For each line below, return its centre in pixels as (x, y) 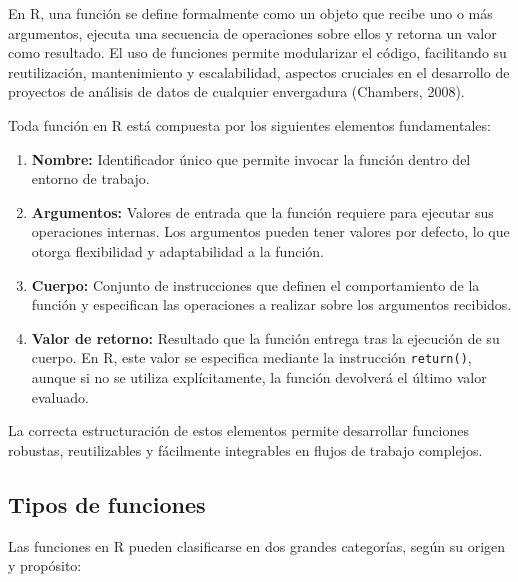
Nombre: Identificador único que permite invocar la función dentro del (251, 158)
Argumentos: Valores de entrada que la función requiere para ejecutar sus (262, 211)
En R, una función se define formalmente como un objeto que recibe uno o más (250, 13)
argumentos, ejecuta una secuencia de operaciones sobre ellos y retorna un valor (252, 32)
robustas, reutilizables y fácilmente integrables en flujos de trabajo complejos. (245, 449)
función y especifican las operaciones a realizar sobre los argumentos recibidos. (271, 304)
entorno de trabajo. (90, 178)
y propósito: (45, 565)
